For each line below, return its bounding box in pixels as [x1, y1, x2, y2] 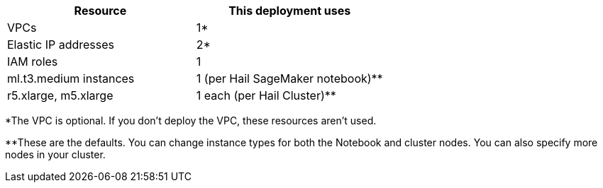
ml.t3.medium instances [7, 71, 135, 86]
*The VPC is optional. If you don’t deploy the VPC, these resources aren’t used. [5, 114, 377, 127]
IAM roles [7, 54, 58, 69]
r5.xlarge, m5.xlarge [7, 88, 114, 102]
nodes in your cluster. [5, 148, 106, 160]
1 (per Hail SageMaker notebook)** [196, 71, 383, 86]
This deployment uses [228, 4, 351, 18]
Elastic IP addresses [7, 37, 115, 52]
